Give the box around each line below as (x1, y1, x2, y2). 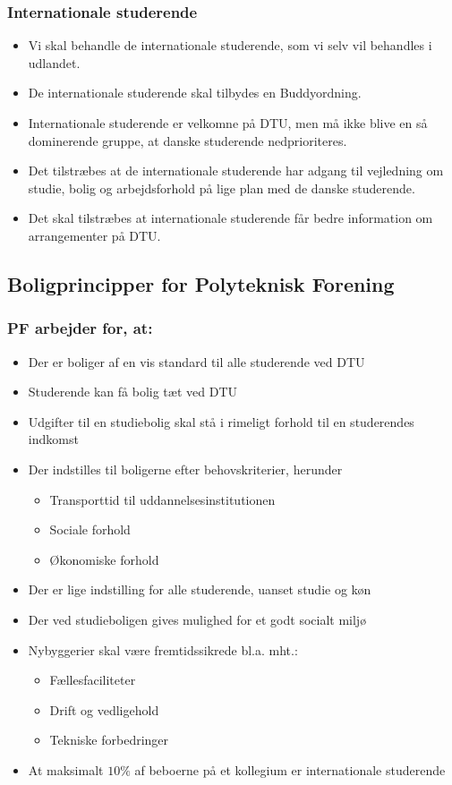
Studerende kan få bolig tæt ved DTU (28, 382, 237, 401)
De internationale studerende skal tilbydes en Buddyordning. (28, 83, 362, 102)
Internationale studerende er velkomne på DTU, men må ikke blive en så (28, 114, 428, 132)
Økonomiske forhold (49, 550, 159, 568)
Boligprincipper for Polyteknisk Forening (7, 269, 395, 297)
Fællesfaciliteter (49, 670, 136, 689)
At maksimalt (28, 760, 104, 779)
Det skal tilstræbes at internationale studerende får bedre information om (28, 209, 433, 227)
